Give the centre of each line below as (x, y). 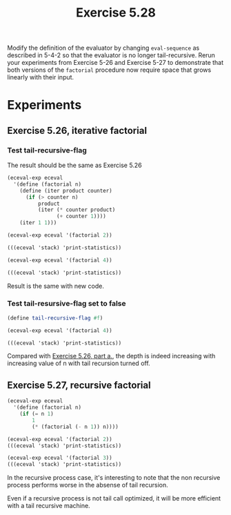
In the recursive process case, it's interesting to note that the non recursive (114, 478)
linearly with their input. (41, 77)
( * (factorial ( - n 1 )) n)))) (75, 427)
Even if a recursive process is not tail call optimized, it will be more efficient (114, 498)
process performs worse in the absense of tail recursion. (88, 485)
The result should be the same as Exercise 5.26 (75, 165)
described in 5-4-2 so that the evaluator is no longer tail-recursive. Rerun (111, 55)
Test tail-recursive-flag (47, 150)
